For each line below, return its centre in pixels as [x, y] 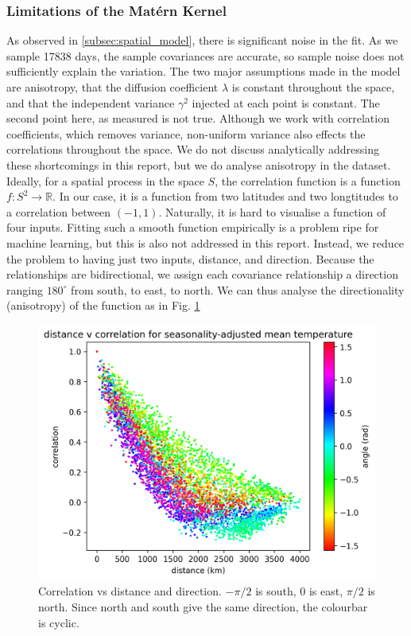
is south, [276, 591]
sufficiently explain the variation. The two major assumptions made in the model [204, 71]
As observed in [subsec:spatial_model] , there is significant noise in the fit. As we [202, 40]
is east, [326, 591]
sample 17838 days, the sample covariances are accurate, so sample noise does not [205, 55]
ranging [25, 289]
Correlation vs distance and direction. [130, 591]
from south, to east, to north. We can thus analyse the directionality [238, 289]
